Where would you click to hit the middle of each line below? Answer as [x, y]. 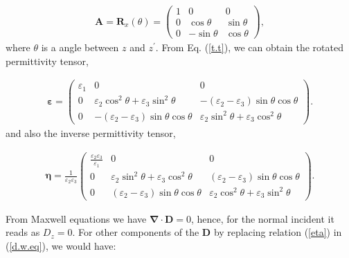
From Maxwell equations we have [76, 218]
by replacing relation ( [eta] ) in [278, 232]
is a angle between [80, 47]
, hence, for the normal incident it [262, 218]
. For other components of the [136, 232]
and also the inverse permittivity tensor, [91, 133]
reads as [23, 232]
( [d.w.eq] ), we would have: [61, 245]
